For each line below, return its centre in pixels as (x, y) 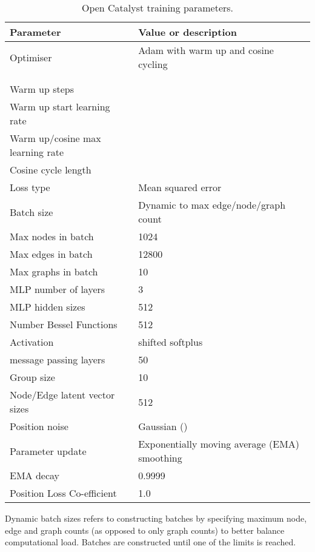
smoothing (160, 458)
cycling (153, 64)
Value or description (188, 32)
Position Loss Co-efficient (63, 493)
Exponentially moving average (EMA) (219, 444)
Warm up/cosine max (55, 138)
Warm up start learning (60, 106)
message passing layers (58, 359)
